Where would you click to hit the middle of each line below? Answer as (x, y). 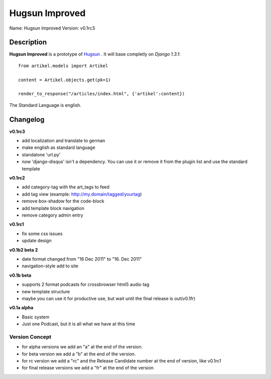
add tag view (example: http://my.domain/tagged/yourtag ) (82, 194)
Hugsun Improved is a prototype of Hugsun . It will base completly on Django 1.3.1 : (95, 54)
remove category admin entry (52, 215)
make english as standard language (58, 147)
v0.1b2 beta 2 (24, 250)
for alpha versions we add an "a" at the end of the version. (82, 347)
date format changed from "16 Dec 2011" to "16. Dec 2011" (82, 259)
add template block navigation (53, 208)
